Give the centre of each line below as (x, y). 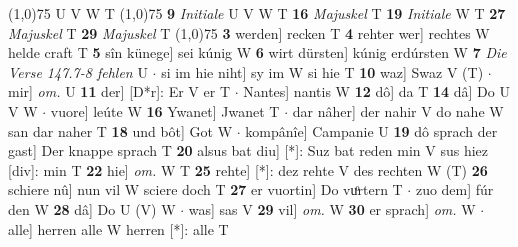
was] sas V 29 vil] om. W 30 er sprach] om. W (332, 208)
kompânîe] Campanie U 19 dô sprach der (371, 130)
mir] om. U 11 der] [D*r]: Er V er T (119, 91)
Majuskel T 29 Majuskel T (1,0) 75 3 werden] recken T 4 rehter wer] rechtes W (249, 32)
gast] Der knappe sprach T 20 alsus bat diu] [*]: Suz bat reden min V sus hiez (248, 150)
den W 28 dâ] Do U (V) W (92, 208)
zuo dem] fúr (454, 189)
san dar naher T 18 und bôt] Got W (120, 130)
